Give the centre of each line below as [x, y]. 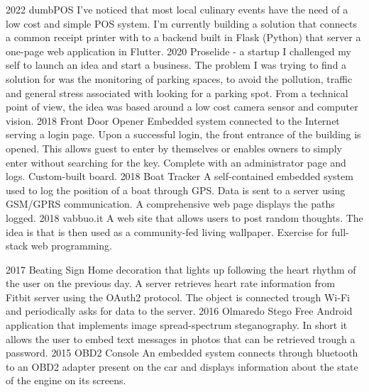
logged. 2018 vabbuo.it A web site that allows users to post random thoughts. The [184, 217]
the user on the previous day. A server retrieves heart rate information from [170, 283]
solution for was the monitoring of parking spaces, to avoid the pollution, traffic [179, 78]
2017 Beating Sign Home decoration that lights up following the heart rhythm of [181, 269]
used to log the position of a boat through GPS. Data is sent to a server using [176, 190]
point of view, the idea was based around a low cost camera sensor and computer [182, 107]
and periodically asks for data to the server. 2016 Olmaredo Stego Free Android [179, 311]
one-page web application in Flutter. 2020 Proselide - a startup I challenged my [178, 51]
